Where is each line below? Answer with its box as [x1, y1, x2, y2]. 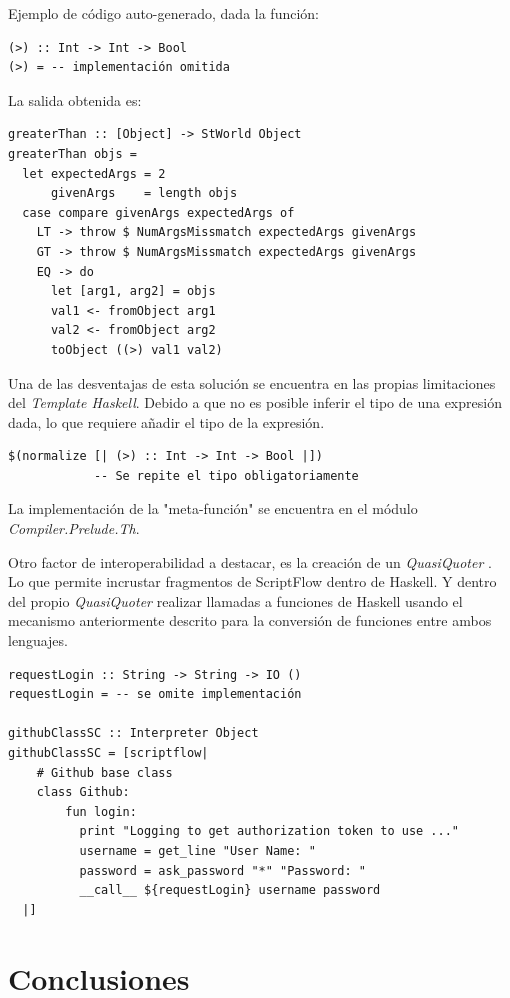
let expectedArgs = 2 [22, 166, 166, 181]
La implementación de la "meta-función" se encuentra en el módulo [8, 498, 418, 519]
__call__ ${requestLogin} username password [79, 883, 381, 898]
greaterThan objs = [8, 146, 137, 161]
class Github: [36, 785, 130, 800]
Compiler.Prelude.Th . [8, 518, 140, 539]
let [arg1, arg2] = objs [50, 284, 216, 299]
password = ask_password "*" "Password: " [79, 863, 366, 878]
